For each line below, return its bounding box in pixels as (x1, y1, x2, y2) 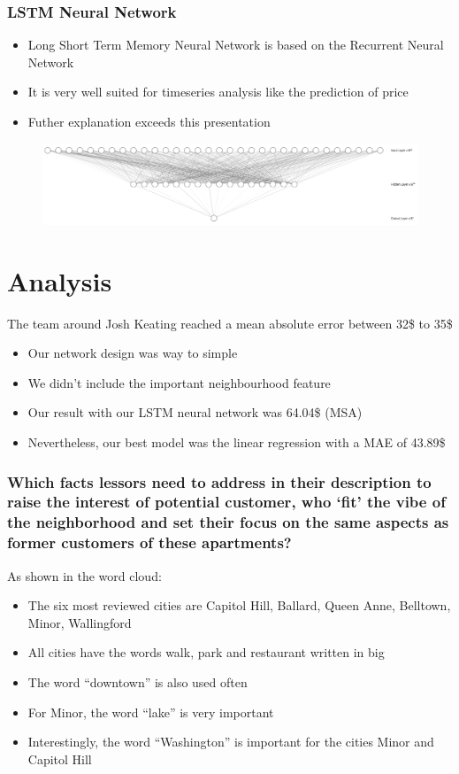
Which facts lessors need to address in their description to (7, 470, 432, 492)
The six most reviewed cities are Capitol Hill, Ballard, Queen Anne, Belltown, (27, 596, 451, 615)
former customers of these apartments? (7, 531, 292, 553)
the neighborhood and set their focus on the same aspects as (7, 511, 449, 533)
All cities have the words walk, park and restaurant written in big (27, 643, 385, 662)
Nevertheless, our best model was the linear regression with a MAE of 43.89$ (27, 433, 446, 452)
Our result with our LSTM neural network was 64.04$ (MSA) (27, 403, 363, 422)
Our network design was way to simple (27, 344, 238, 362)
